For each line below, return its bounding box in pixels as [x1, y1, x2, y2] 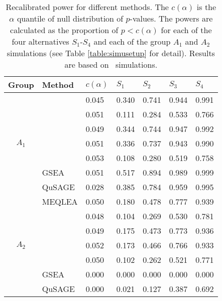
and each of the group [93, 36, 171, 47]
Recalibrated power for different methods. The [6, 1, 169, 13]
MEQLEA [42, 196, 78, 207]
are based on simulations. [64, 59, 158, 70]
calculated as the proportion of [10, 24, 119, 36]
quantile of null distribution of [17, 13, 124, 24]
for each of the [161, 24, 212, 36]
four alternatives [12, 36, 69, 47]
